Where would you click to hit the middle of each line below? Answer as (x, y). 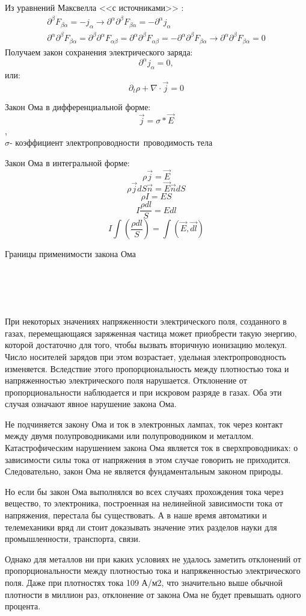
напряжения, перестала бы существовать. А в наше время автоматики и (136, 515)
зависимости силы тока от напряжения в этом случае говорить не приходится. (148, 459)
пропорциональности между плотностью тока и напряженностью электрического (153, 571)
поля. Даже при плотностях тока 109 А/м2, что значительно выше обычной (144, 582)
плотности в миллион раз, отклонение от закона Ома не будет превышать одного (153, 594)
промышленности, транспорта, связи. (73, 539)
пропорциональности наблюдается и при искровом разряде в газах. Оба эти (143, 392)
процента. (23, 606)
